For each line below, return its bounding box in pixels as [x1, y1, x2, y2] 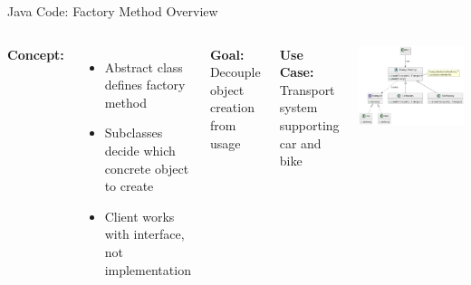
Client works [104, 206, 175, 225]
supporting [279, 115, 340, 134]
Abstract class [104, 57, 183, 76]
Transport [279, 80, 335, 99]
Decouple [209, 62, 261, 81]
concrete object [104, 158, 189, 177]
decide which [104, 140, 176, 159]
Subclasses [104, 123, 163, 142]
